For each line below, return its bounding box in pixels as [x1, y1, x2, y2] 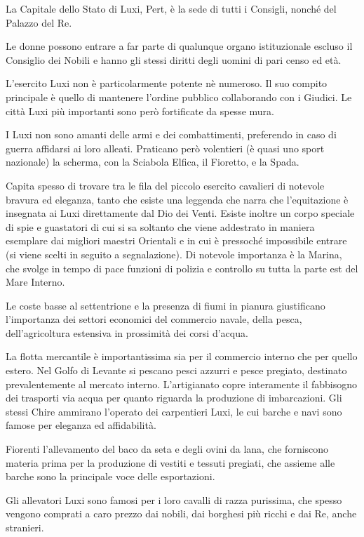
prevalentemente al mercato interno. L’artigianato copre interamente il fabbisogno [6, 376, 358, 391]
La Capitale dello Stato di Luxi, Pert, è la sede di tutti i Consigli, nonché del [6, 1, 337, 15]
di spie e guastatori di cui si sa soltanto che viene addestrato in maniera [6, 219, 315, 234]
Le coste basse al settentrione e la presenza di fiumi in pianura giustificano [6, 298, 325, 312]
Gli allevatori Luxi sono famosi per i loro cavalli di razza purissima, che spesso [6, 492, 342, 507]
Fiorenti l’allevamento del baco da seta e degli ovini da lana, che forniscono [6, 442, 329, 456]
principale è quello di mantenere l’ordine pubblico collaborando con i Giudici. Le [6, 89, 352, 104]
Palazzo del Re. [6, 15, 72, 29]
